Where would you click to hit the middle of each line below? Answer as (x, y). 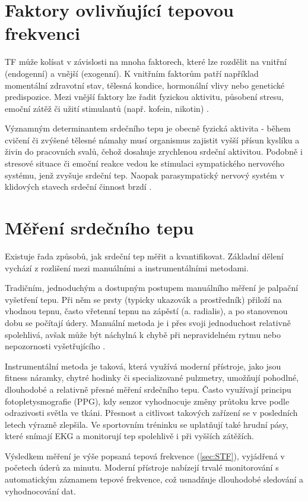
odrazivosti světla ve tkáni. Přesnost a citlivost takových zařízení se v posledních (151, 413)
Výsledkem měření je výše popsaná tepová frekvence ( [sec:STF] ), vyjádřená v (145, 455)
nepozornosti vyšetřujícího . (55, 346)
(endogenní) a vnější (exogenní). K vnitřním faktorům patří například (132, 73)
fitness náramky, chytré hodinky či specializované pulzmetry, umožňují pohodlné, (152, 378)
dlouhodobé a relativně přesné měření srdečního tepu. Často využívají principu (148, 389)
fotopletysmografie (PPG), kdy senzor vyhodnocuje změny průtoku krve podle (147, 401)
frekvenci (42, 33)
